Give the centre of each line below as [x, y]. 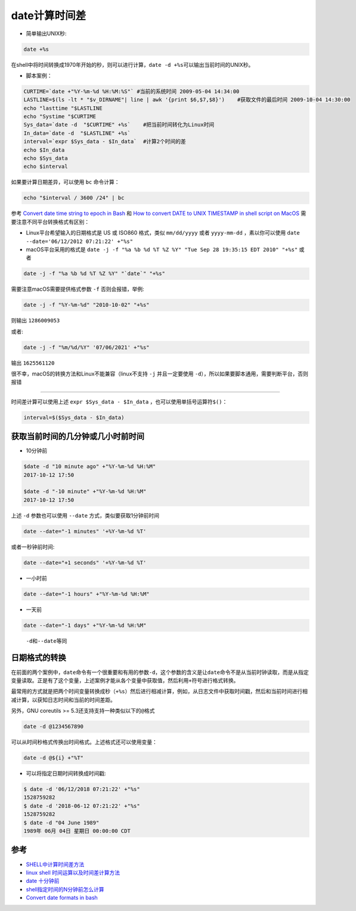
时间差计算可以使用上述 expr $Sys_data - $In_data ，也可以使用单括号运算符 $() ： [119, 401]
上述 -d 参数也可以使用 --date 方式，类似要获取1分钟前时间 [85, 515]
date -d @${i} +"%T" [53, 758]
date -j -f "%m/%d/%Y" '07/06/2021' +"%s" [86, 347]
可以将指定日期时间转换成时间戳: [66, 774]
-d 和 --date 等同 [47, 641]
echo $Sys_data [46, 158]
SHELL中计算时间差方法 [55, 864]
